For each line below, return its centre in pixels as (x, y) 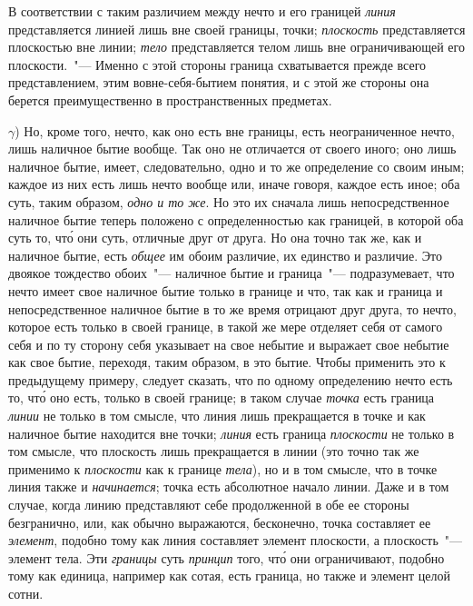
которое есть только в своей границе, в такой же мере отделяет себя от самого (226, 327)
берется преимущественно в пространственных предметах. (170, 99)
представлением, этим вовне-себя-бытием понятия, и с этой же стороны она (219, 82)
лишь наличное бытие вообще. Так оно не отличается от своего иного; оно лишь (232, 149)
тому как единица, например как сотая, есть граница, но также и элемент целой (229, 576)
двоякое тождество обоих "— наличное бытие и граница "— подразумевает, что (232, 273)
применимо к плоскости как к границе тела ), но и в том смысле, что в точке (223, 468)
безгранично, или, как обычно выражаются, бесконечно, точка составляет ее (220, 522)
